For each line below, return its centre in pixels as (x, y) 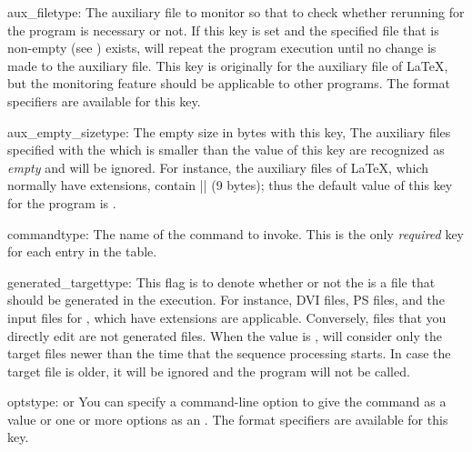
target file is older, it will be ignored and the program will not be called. (209, 371)
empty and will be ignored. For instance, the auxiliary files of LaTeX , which (218, 167)
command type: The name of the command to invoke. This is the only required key (236, 233)
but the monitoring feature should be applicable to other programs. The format (229, 83)
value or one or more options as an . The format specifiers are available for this (228, 419)
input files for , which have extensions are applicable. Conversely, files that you (227, 317)
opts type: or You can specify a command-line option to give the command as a (227, 402)
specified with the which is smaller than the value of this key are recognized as (226, 150)
